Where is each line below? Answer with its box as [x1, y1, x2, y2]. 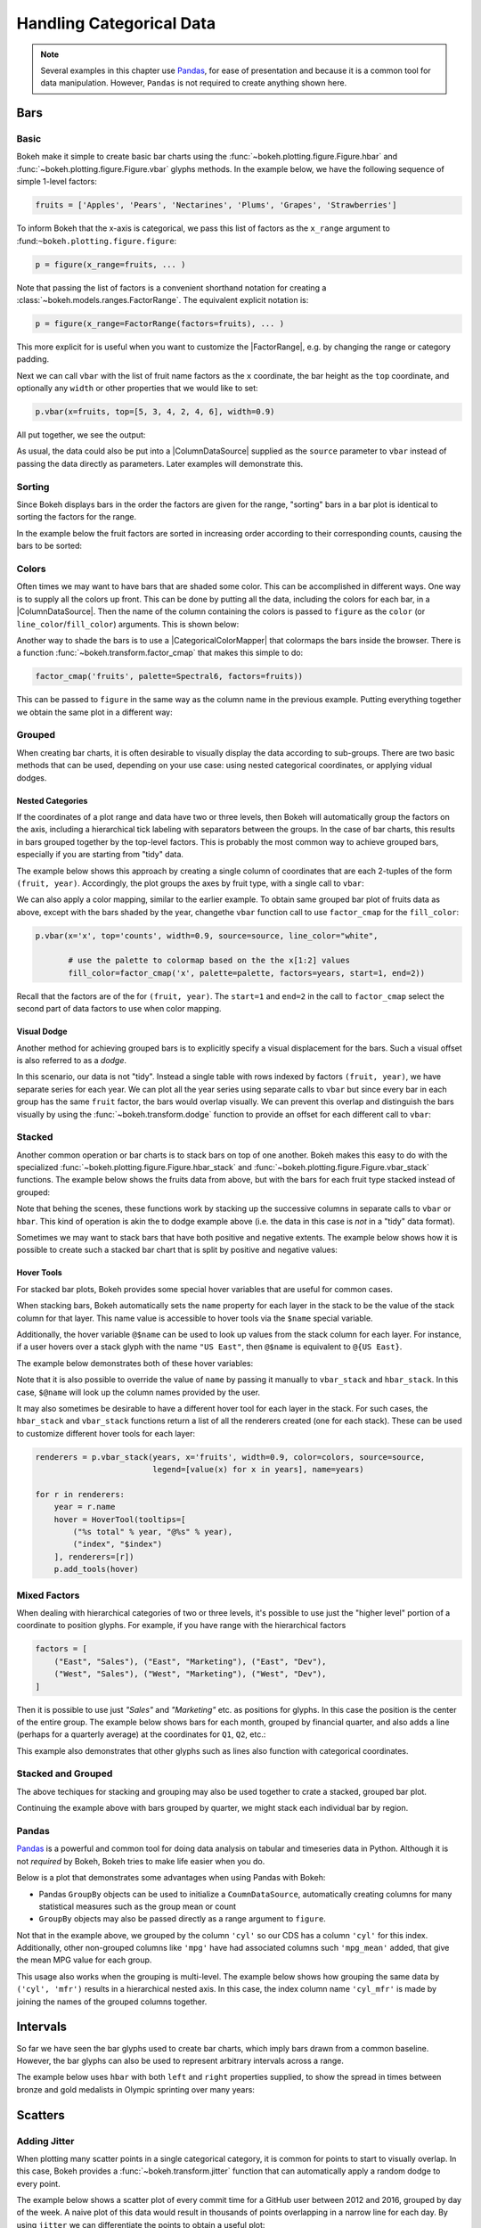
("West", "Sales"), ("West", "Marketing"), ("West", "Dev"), [53, 1669, 327, 1679]
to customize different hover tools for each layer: [16, 1428, 196, 1438]
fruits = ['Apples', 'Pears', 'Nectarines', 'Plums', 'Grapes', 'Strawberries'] [35, 201, 397, 210]
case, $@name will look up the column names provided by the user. [16, 1387, 261, 1397]
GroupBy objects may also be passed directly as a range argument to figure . [38, 1913, 327, 1924]
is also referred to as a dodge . [16, 1055, 127, 1065]
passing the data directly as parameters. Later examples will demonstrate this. [16, 458, 304, 469]
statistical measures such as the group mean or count [38, 1901, 236, 1912]
